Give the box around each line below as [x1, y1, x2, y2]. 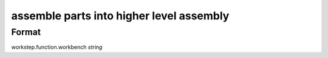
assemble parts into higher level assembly [11, 9, 230, 22]
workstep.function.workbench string [11, 43, 103, 51]
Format [11, 27, 41, 37]
